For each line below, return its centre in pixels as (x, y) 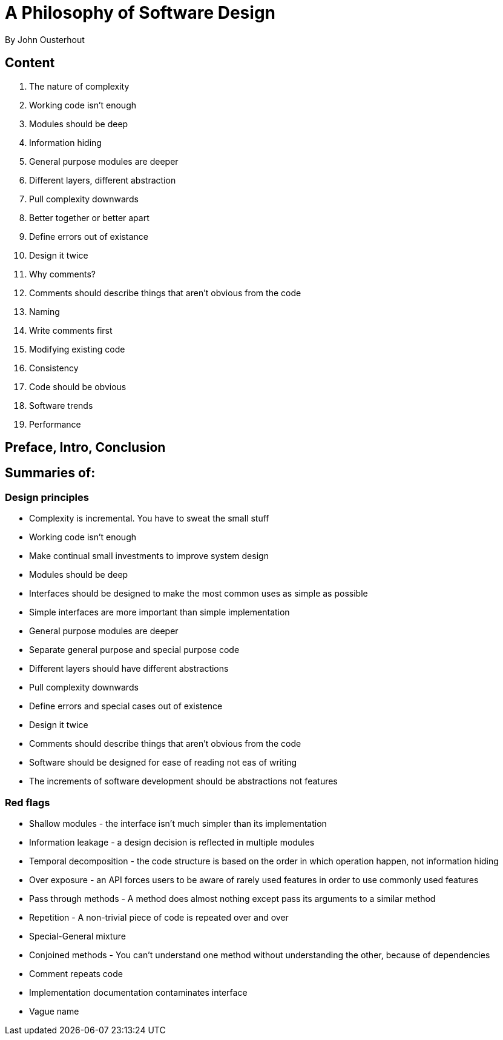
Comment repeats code (76, 973)
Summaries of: (50, 473)
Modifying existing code (77, 349)
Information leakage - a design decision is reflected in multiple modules (172, 842)
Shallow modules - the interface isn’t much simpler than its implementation (178, 823)
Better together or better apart (89, 217)
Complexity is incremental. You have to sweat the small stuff (149, 518)
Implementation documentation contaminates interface (138, 992)
